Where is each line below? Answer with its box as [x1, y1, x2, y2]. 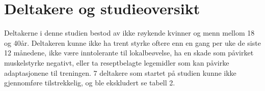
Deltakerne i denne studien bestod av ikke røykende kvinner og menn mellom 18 [4, 27, 255, 38]
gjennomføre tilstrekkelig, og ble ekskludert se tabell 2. [4, 77, 175, 88]
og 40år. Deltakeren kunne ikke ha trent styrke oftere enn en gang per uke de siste [4, 37, 261, 48]
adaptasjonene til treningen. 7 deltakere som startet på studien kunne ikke [4, 67, 236, 78]
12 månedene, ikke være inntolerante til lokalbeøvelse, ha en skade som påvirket [4, 47, 254, 58]
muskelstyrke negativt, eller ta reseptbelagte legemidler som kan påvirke [4, 57, 229, 68]
